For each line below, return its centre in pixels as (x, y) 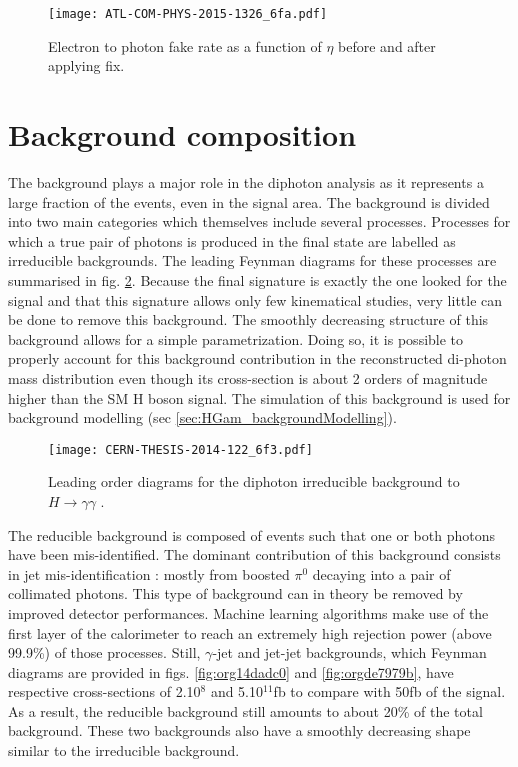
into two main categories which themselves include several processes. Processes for (259, 221)
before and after (387, 45)
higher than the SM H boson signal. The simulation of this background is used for (259, 397)
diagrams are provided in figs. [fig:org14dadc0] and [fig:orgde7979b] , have (231, 671)
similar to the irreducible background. (124, 750)
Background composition (182, 134)
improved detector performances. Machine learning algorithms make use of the (248, 612)
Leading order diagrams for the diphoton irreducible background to (254, 481)
